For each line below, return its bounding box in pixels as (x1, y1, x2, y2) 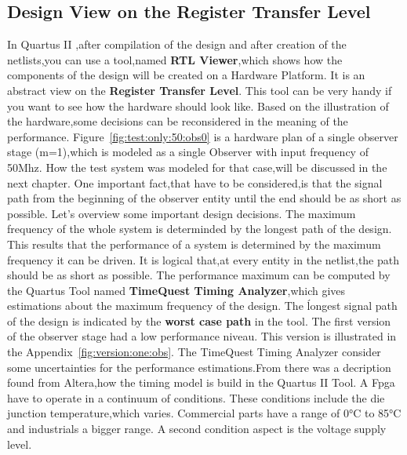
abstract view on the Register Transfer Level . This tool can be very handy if (7, 82, 392, 98)
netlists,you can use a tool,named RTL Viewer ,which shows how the (7, 51, 343, 67)
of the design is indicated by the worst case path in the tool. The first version (7, 312, 391, 329)
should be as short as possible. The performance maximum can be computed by (7, 267, 391, 283)
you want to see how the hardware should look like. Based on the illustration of (7, 97, 389, 114)
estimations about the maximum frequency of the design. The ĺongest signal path (7, 297, 398, 314)
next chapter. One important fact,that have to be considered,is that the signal (7, 174, 383, 191)
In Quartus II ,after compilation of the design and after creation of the (7, 36, 347, 53)
